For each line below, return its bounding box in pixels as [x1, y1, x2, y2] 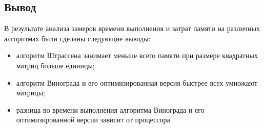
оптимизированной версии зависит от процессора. [16, 114, 172, 125]
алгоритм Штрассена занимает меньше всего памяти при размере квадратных [16, 50, 258, 61]
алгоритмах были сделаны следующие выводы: [4, 33, 151, 43]
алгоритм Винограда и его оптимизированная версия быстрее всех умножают [16, 77, 258, 88]
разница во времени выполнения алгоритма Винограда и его [16, 104, 205, 115]
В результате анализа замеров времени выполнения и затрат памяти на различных [4, 23, 260, 34]
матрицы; [16, 87, 45, 98]
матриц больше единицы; [16, 60, 95, 70]
